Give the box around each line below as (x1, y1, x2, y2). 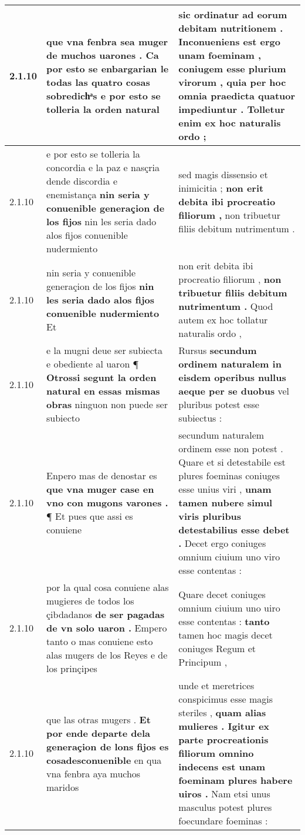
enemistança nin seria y (46, 188, 150, 201)
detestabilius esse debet (178, 523, 290, 536)
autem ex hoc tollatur (178, 313, 268, 326)
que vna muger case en (46, 482, 154, 496)
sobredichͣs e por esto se (46, 89, 161, 102)
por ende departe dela (46, 726, 150, 740)
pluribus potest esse (178, 398, 259, 411)
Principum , (178, 654, 228, 669)
